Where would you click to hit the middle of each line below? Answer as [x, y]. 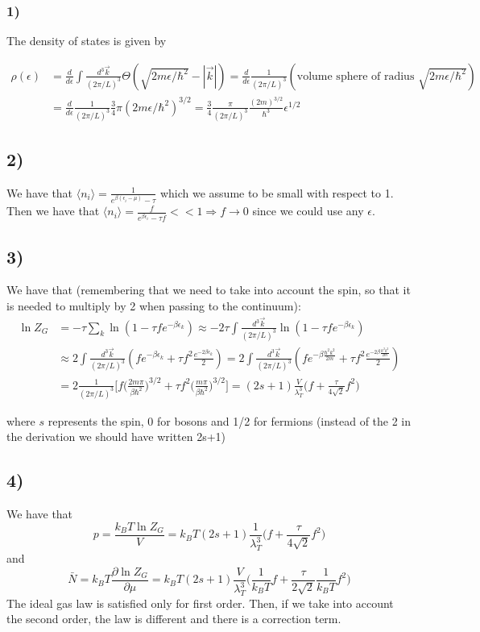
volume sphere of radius [356, 76]
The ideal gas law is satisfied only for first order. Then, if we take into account [200, 603]
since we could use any [308, 211]
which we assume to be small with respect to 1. [277, 192]
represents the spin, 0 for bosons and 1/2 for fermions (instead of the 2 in [230, 420]
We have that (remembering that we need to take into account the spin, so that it [209, 290]
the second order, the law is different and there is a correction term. [174, 619]
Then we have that [53, 211]
